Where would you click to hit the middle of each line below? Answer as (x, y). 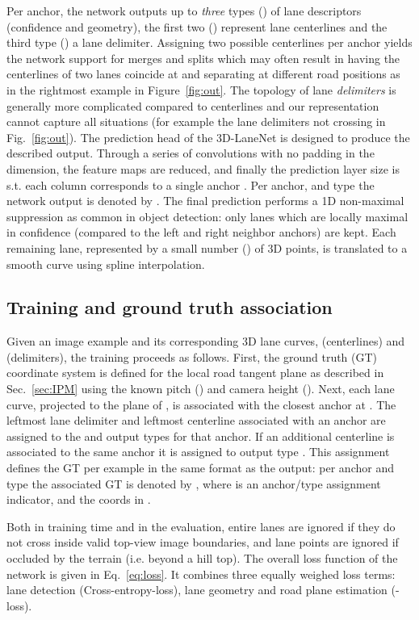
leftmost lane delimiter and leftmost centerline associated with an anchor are (196, 420)
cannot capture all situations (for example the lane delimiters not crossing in (196, 121)
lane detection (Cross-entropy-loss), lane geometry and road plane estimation (197, 590)
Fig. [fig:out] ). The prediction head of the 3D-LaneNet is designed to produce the (208, 137)
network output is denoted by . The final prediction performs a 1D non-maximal (205, 201)
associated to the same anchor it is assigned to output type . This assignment (198, 452)
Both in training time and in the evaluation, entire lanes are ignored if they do (201, 526)
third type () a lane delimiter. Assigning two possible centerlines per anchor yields (209, 42)
